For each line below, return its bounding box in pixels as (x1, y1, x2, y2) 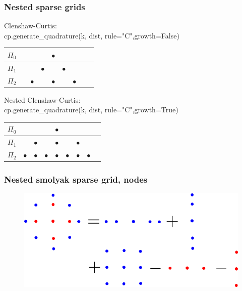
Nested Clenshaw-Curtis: (4, 94, 81, 105)
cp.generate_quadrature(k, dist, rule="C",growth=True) (4, 104, 178, 115)
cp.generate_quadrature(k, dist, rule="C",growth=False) (4, 30, 179, 40)
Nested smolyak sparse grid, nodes (4, 173, 148, 186)
